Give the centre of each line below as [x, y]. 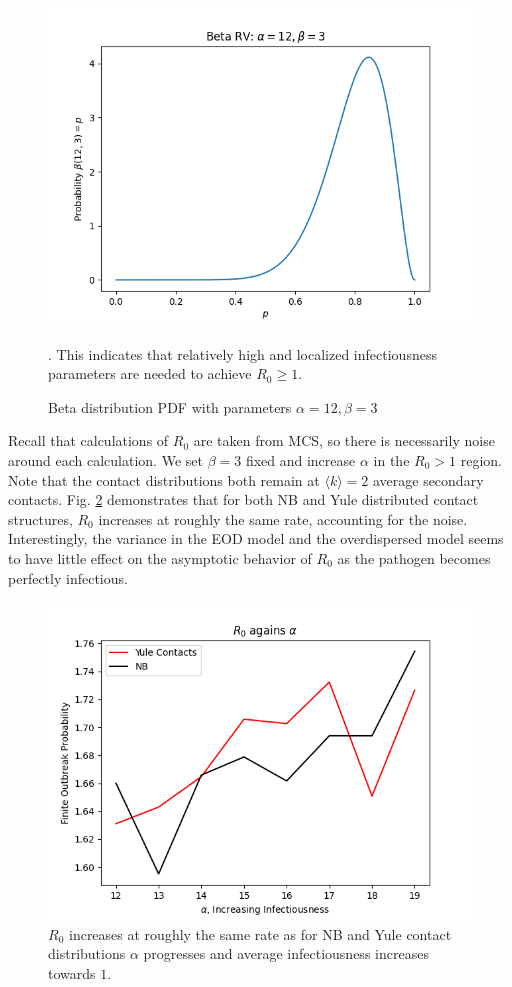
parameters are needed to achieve [150, 373]
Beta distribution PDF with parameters [170, 406]
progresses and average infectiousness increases [286, 953]
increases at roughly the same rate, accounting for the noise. [283, 518]
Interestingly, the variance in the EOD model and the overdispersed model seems [256, 538]
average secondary [428, 479]
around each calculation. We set [105, 459]
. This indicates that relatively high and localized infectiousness [242, 353]
